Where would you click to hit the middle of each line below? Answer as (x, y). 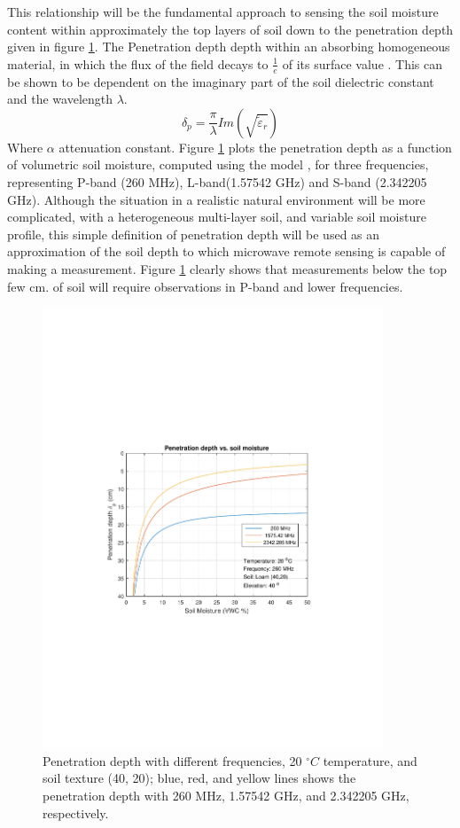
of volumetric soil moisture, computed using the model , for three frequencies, (218, 164)
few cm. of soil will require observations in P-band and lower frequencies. (205, 286)
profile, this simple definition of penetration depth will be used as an (194, 234)
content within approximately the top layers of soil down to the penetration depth (230, 29)
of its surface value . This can (363, 63)
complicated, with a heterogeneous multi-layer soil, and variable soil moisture (217, 217)
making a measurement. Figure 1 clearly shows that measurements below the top (227, 268)
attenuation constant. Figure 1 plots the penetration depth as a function (255, 147)
